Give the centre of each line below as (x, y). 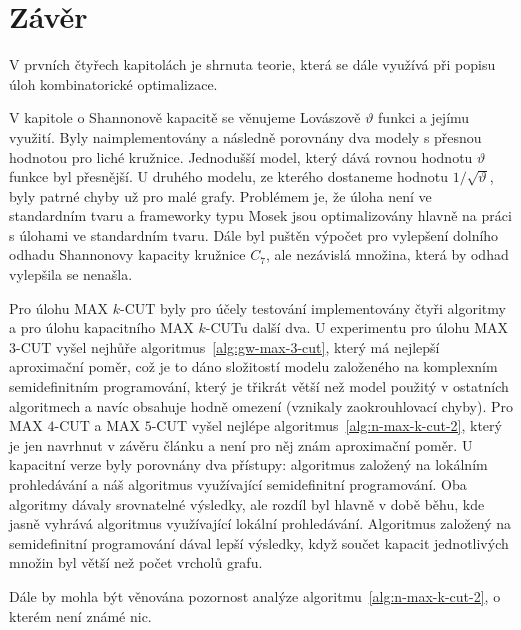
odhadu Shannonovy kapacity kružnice (127, 254)
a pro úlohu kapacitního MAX (101, 327)
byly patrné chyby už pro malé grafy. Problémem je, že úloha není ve (220, 195)
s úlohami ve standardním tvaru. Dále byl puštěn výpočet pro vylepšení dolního (254, 234)
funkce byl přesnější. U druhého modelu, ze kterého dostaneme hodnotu (229, 176)
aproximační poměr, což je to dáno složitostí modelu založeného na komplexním (253, 366)
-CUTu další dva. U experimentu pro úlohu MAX (357, 327)
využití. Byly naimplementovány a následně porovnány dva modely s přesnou (245, 136)
